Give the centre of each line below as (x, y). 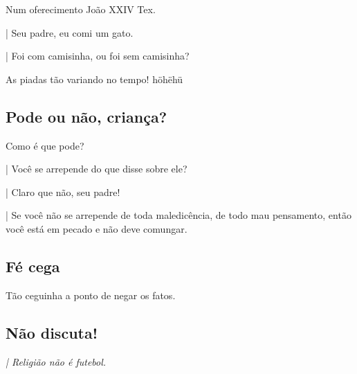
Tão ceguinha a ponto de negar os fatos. (91, 295)
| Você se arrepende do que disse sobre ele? (97, 169)
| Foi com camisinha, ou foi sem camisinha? (98, 56)
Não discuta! (52, 332)
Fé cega (33, 266)
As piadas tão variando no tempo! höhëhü (94, 79)
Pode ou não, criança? (86, 116)
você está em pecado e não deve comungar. (97, 228)
